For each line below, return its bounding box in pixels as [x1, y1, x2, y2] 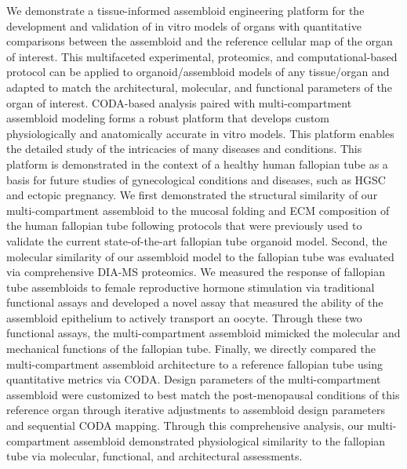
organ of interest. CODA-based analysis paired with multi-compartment [6, 94, 352, 111]
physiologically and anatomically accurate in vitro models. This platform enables [6, 125, 394, 141]
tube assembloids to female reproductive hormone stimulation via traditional [6, 278, 375, 295]
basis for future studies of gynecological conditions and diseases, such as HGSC [6, 171, 386, 187]
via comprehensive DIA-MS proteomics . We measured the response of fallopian [6, 264, 385, 280]
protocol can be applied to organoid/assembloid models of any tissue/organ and [6, 64, 390, 80]
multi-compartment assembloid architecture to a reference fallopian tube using [6, 355, 383, 372]
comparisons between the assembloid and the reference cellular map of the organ [6, 33, 393, 49]
